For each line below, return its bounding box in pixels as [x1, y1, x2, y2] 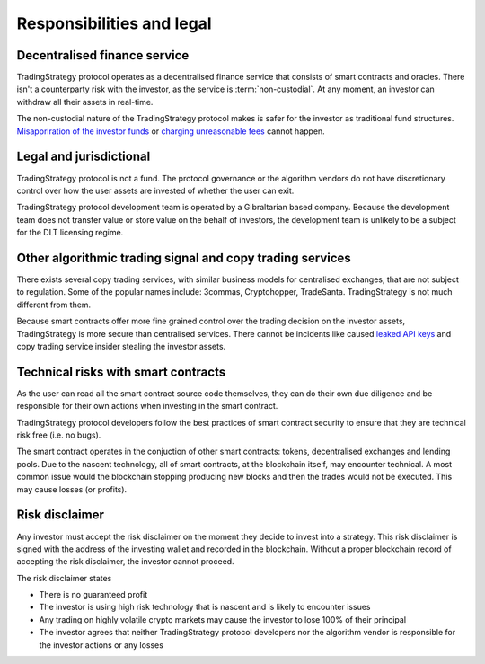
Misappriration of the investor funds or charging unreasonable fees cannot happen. [16, 126, 325, 137]
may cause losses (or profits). [16, 483, 128, 494]
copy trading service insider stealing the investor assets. [16, 341, 226, 351]
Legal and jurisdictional [16, 149, 151, 164]
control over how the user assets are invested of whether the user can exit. [16, 185, 295, 196]
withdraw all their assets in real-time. [16, 96, 154, 107]
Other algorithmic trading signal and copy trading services [16, 250, 352, 265]
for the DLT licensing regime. [16, 227, 124, 238]
